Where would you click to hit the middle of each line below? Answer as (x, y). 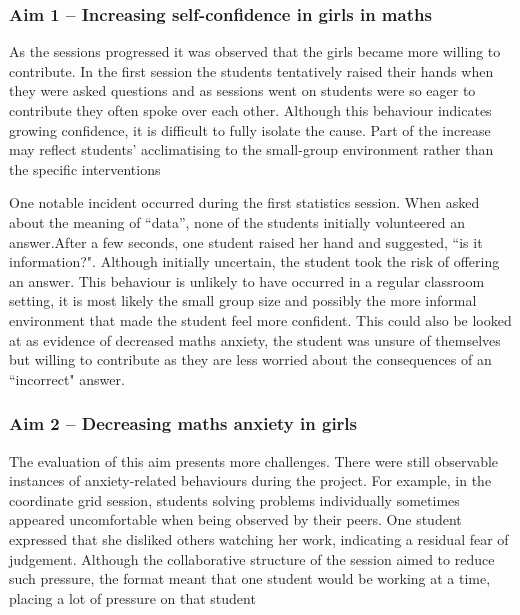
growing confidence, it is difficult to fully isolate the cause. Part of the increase (250, 129)
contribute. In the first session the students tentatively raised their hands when (251, 70)
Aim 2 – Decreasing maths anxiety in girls (183, 423)
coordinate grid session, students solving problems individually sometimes (234, 499)
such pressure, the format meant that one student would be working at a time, (250, 578)
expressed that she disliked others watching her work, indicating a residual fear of (259, 538)
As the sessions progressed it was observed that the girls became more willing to (255, 51)
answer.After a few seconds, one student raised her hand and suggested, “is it (246, 241)
